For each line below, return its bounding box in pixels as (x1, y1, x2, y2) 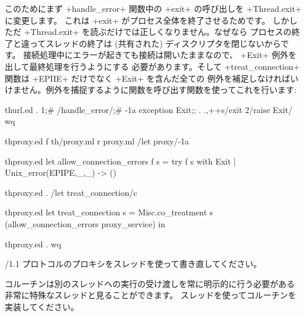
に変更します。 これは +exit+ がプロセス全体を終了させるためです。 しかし (5, 14, 298, 26)
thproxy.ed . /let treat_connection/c (5, 186, 137, 198)
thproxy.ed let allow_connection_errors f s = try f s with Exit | (5, 154, 236, 167)
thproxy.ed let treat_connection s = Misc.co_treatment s (5, 206, 213, 218)
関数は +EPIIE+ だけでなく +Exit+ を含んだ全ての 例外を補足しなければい (5, 72, 299, 84)
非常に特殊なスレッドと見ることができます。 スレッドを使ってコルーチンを (5, 289, 297, 301)
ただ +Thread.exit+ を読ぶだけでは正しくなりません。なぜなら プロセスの (5, 25, 292, 38)
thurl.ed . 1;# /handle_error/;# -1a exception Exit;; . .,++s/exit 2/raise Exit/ (5, 103, 293, 115)
